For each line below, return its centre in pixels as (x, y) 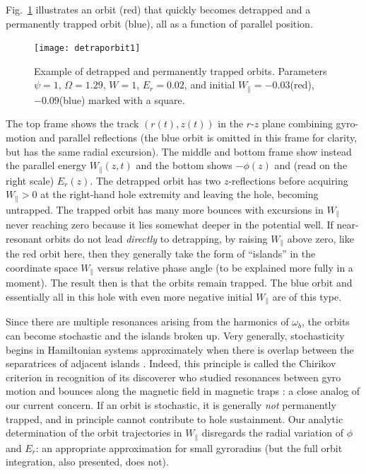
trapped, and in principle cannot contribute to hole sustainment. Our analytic (175, 418)
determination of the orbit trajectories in (94, 433)
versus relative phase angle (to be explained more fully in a (225, 267)
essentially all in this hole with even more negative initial (129, 296)
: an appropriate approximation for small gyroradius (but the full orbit (189, 447)
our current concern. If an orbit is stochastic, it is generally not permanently (171, 404)
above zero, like (320, 238)
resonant (24, 238)
